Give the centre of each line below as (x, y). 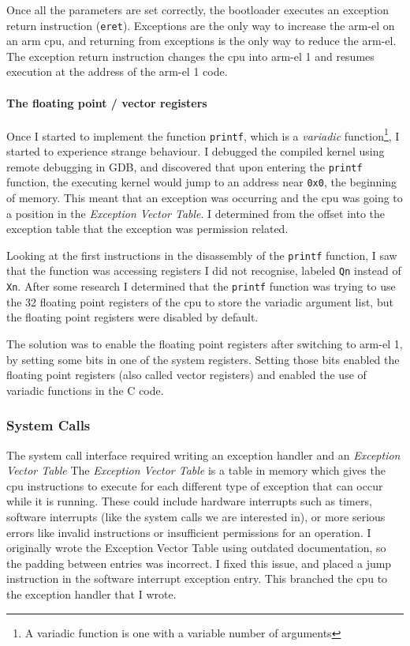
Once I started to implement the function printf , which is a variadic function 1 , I (203, 134)
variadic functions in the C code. (85, 390)
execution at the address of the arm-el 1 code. (117, 71)
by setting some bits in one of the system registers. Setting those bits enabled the (203, 359)
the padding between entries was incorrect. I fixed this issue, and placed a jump (199, 563)
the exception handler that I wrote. (91, 593)
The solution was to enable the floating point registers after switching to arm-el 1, (205, 343)
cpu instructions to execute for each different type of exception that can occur (195, 485)
